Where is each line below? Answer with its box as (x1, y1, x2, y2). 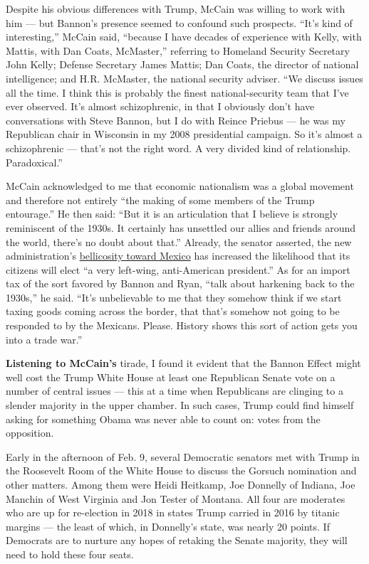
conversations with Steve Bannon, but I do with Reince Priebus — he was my (6, 112, 345, 127)
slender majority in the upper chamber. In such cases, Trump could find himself (6, 398, 354, 413)
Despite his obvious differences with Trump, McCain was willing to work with (6, 1, 345, 16)
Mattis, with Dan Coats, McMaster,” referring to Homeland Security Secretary (6, 43, 350, 58)
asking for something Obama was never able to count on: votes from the (6, 411, 321, 426)
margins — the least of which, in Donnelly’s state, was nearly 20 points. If (6, 518, 330, 533)
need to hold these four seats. (6, 546, 134, 561)
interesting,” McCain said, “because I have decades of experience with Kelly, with (6, 29, 362, 44)
